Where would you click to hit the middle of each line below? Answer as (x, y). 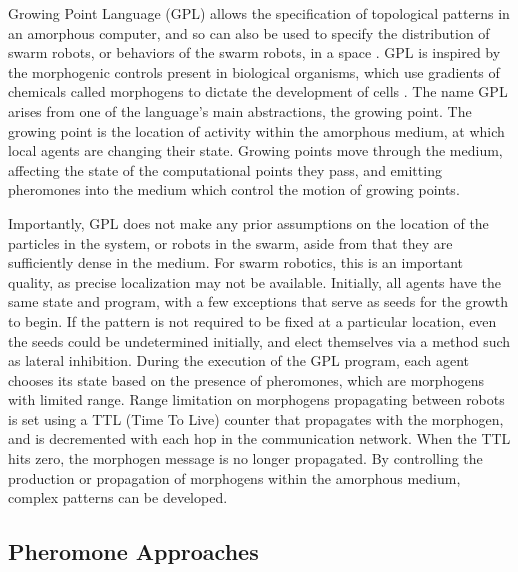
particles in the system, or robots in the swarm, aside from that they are (230, 242)
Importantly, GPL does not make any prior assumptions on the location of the (248, 222)
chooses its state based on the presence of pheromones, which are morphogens (246, 379)
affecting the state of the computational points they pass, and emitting (225, 169)
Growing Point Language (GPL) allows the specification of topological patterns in (259, 13)
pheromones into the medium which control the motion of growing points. (234, 189)
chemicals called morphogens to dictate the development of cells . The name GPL (258, 91)
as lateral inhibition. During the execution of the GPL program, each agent (239, 360)
